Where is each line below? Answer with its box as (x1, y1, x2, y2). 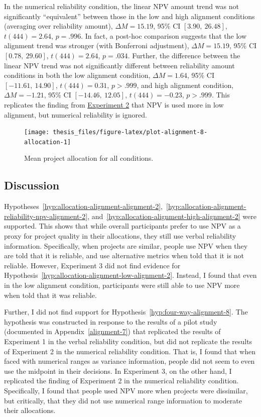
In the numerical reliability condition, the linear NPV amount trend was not (4, 1, 239, 11)
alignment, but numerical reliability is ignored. (4, 109, 147, 120)
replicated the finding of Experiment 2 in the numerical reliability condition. (4, 375, 239, 386)
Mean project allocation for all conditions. (24, 153, 154, 163)
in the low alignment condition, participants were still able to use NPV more (4, 279, 240, 290)
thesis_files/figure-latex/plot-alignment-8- (53, 129, 208, 136)
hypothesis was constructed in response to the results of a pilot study (4, 316, 217, 327)
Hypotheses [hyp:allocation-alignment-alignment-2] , (4, 201, 163, 212)
